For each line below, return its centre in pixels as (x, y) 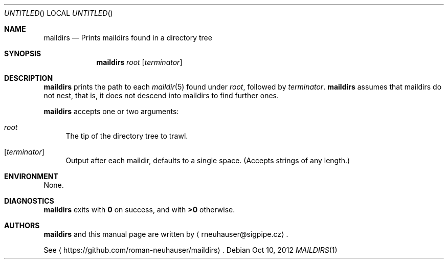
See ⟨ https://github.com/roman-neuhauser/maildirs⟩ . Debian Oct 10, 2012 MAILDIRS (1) (191, 250)
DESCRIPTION (29, 78)
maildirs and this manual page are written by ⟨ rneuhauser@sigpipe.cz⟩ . (166, 234)
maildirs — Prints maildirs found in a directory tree (128, 38)
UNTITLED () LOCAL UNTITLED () (59, 13)
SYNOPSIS (23, 53)
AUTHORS (22, 225)
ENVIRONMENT (31, 176)
